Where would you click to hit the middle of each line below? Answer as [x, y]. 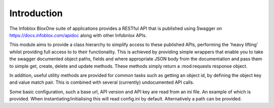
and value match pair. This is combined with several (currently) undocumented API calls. [102, 82]
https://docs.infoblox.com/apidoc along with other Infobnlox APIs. [78, 35]
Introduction [36, 13]
